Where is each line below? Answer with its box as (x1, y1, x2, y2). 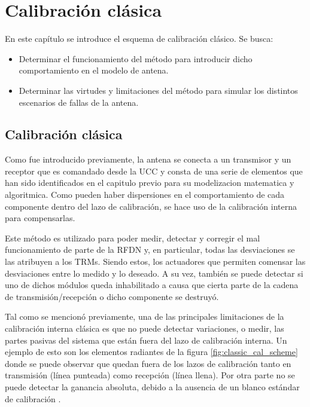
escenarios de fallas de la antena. (19, 96, 139, 108)
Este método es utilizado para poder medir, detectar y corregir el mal (5, 231, 260, 244)
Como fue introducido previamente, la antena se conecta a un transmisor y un (5, 153, 291, 166)
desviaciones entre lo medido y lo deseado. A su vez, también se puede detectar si (5, 267, 303, 279)
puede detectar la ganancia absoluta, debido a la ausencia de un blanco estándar (5, 380, 300, 393)
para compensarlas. (5, 212, 75, 224)
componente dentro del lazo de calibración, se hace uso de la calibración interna (5, 200, 297, 212)
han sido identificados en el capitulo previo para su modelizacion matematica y (5, 176, 294, 189)
